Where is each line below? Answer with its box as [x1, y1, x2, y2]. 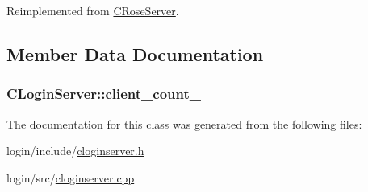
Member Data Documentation [6, 41, 264, 66]
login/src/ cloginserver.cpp [6, 169, 135, 186]
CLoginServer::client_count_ [6, 84, 202, 104]
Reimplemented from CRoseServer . [6, 2, 179, 18]
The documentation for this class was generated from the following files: [6, 115, 362, 132]
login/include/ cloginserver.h [6, 142, 144, 159]
